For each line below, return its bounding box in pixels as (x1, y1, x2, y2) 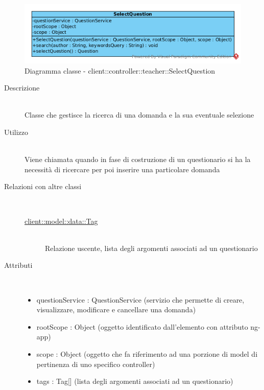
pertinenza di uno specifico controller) (36, 358, 155, 369)
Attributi (4, 260, 33, 270)
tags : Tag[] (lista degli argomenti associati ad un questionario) (36, 376, 233, 386)
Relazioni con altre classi (4, 181, 82, 192)
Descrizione (4, 82, 40, 93)
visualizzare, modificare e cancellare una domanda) (36, 304, 196, 315)
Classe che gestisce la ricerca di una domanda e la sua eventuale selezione (25, 109, 254, 120)
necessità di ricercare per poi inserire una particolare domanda (25, 164, 220, 174)
